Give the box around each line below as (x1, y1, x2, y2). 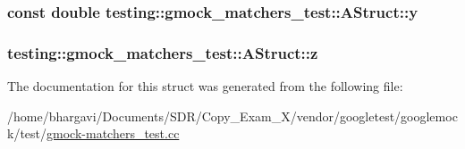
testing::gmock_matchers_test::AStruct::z (7, 41, 318, 63)
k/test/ (7, 124, 47, 143)
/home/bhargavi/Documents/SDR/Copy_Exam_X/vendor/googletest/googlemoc (7, 106, 458, 125)
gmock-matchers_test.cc (46, 124, 180, 143)
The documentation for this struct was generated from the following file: (7, 77, 403, 95)
